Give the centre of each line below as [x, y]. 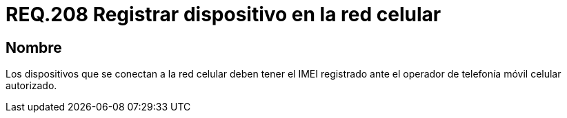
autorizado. [31, 86]
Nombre [34, 47]
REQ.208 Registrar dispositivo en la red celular [223, 14]
